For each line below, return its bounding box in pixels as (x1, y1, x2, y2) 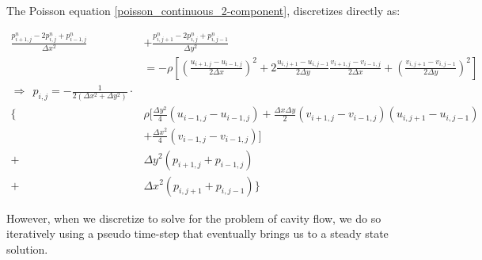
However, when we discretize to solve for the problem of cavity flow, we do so (6, 209, 381, 226)
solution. (6, 240, 48, 257)
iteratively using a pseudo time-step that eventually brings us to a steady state (6, 225, 389, 242)
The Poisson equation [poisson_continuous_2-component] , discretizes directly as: (6, 2, 400, 18)
